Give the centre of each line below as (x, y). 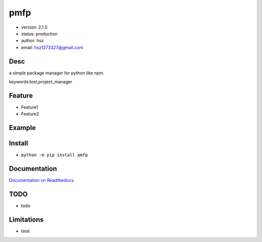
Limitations (26, 219)
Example (22, 128)
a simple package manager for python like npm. (57, 73)
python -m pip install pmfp (55, 155)
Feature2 (30, 114)
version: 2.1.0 (34, 27)
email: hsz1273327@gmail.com (52, 47)
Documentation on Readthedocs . (42, 180)
